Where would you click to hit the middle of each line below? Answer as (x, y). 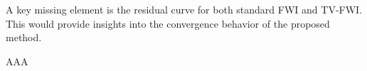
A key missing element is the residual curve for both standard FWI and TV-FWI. (184, 9)
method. (24, 37)
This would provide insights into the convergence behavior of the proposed (168, 23)
